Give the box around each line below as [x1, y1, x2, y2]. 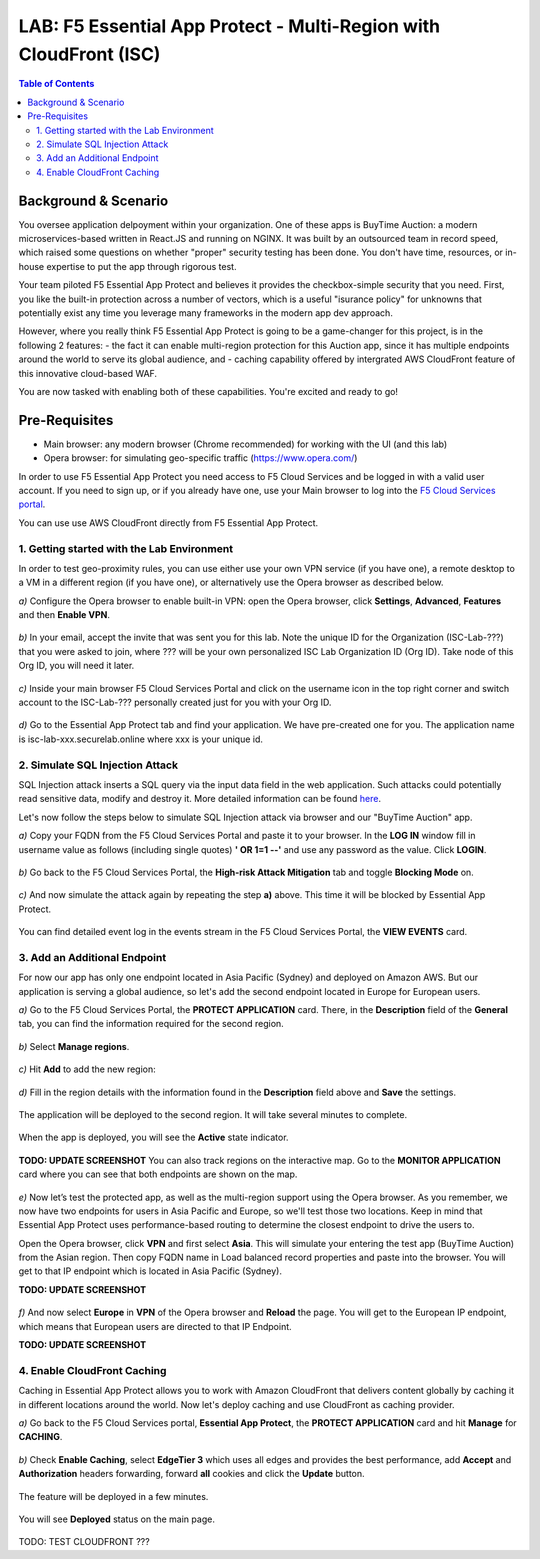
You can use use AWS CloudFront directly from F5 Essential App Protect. [18, 516, 319, 529]
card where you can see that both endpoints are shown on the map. [18, 1168, 298, 1180]
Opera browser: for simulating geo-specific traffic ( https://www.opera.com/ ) [43, 452, 358, 464]
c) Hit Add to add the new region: [18, 1063, 157, 1075]
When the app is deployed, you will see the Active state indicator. [18, 1131, 289, 1144]
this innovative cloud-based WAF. [18, 367, 158, 379]
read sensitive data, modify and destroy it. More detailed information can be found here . [18, 793, 382, 805]
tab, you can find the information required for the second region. [18, 1018, 284, 1030]
